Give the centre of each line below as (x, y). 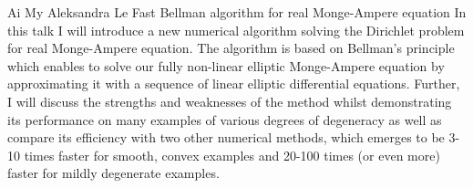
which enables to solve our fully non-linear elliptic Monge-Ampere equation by (226, 65)
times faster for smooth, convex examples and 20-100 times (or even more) (232, 155)
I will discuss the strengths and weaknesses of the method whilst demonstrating (230, 101)
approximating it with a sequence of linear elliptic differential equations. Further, (234, 84)
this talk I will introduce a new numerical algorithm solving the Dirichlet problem (236, 30)
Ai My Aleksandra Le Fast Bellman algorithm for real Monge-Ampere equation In (237, 12)
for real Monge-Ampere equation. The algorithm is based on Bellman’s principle (231, 48)
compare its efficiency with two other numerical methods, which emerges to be (226, 137)
